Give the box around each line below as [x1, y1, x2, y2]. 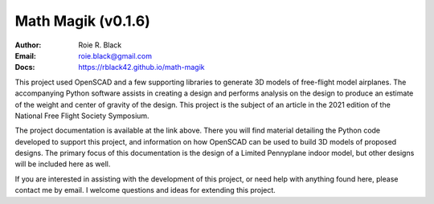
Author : [14, 40, 42, 50]
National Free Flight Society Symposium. [14, 111, 149, 120]
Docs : [14, 63, 35, 72]
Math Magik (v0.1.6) [14, 12, 150, 30]
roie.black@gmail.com [78, 51, 153, 60]
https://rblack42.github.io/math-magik [78, 63, 205, 72]
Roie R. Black [78, 40, 122, 50]
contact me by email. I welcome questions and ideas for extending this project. [14, 186, 276, 195]
